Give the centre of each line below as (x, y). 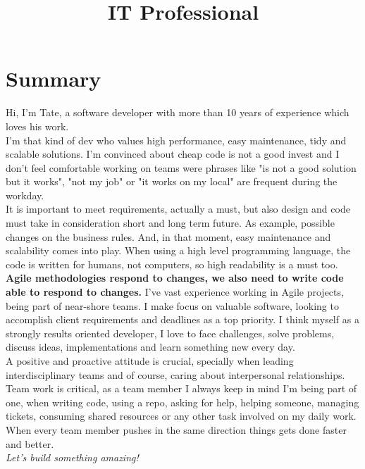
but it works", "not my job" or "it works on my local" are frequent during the (172, 181)
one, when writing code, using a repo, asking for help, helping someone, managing (182, 402)
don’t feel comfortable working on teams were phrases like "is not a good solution (181, 167)
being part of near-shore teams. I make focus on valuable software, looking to (172, 305)
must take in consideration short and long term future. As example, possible (170, 223)
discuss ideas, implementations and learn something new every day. (150, 347)
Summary (54, 79)
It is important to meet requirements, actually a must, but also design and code (178, 209)
